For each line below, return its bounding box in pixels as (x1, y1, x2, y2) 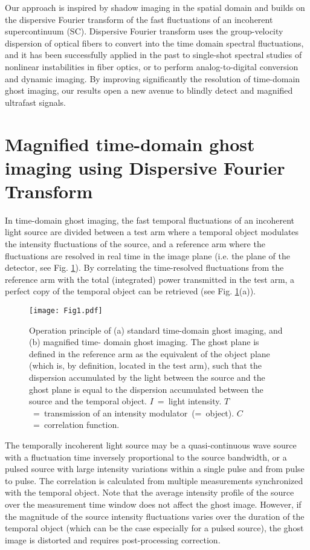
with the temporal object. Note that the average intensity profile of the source (5, 486, 294, 499)
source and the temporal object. (29, 395, 147, 407)
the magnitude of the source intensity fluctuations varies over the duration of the (5, 510, 305, 522)
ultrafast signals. (5, 95, 66, 108)
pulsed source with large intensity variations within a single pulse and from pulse (5, 462, 305, 475)
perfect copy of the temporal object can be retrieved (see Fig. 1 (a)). (5, 285, 256, 297)
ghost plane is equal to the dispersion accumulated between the (29, 383, 263, 395)
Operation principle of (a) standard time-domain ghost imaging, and (29, 323, 283, 336)
